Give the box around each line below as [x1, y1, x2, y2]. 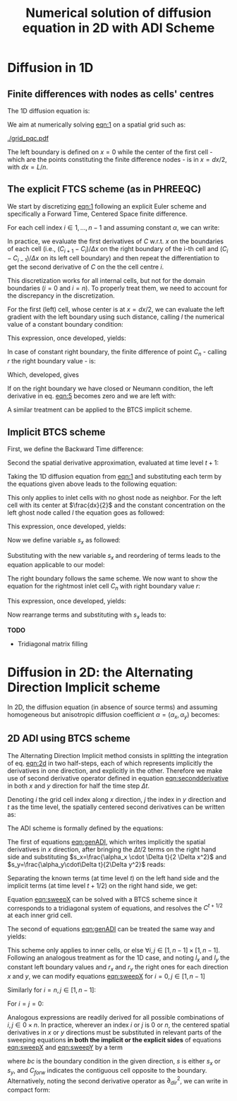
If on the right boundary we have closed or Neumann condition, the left [7, 384, 214, 393]
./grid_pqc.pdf [7, 134, 49, 142]
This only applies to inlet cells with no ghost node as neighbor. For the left [7, 494, 222, 502]
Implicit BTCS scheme [7, 426, 106, 438]
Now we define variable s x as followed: [7, 536, 121, 546]
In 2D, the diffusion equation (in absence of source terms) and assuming [7, 703, 218, 711]
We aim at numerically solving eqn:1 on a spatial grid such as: [7, 120, 186, 129]
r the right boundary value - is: [7, 357, 97, 366]
